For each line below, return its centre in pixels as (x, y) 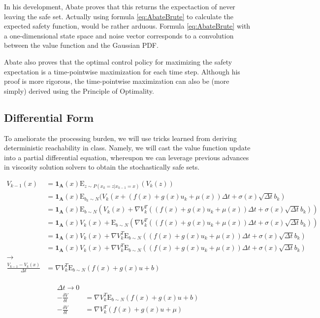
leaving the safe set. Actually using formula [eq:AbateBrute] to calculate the (119, 16)
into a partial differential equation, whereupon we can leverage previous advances (127, 157)
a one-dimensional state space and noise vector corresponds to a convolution (119, 35)
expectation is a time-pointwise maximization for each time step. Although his (122, 71)
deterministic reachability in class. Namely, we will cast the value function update (127, 148)
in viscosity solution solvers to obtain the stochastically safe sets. (102, 167)
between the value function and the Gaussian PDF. (81, 45)
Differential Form (49, 117)
